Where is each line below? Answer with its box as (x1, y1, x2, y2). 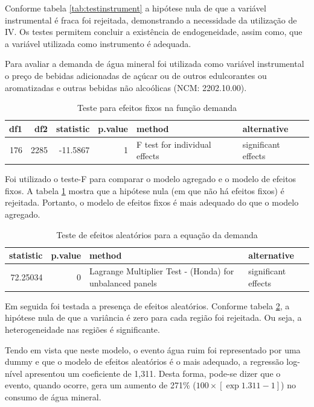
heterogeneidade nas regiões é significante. (5, 323, 160, 335)
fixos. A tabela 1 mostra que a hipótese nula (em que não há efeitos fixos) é (5, 184, 284, 197)
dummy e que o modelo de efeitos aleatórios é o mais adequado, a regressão (5, 355, 284, 368)
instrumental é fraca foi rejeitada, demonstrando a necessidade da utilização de (5, 13, 297, 26)
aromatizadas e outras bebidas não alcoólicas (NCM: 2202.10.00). (5, 81, 247, 93)
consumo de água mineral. (5, 390, 101, 403)
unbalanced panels (89, 276, 157, 289)
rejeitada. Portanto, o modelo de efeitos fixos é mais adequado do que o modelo (5, 196, 299, 209)
